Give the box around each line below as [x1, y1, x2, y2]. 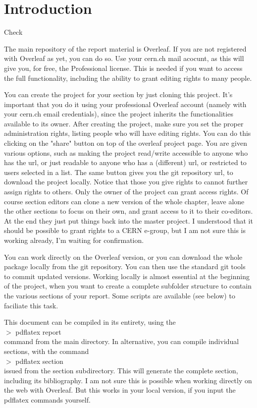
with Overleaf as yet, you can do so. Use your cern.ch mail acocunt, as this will [4, 53, 244, 63]
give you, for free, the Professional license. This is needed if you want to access [4, 62, 243, 73]
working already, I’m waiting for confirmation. [4, 235, 144, 245]
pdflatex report [15, 326, 61, 337]
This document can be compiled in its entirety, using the [4, 317, 176, 327]
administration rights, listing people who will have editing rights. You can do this [4, 128, 251, 138]
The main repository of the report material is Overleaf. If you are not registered [4, 43, 247, 54]
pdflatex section [15, 355, 63, 366]
